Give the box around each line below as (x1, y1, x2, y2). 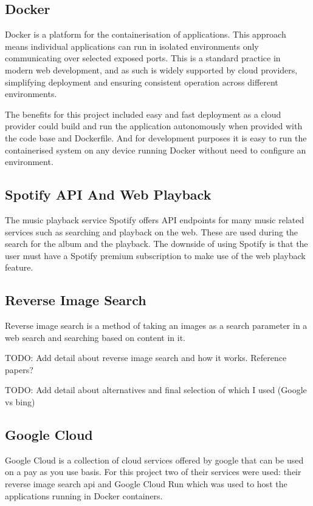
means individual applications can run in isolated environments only (5, 39, 259, 52)
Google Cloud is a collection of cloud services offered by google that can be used (5, 453, 304, 466)
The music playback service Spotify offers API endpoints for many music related (5, 213, 304, 226)
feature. (5, 261, 33, 274)
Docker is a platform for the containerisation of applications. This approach (5, 28, 286, 41)
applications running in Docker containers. (5, 489, 163, 502)
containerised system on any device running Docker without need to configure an (5, 143, 306, 156)
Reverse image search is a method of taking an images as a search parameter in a (5, 319, 308, 332)
